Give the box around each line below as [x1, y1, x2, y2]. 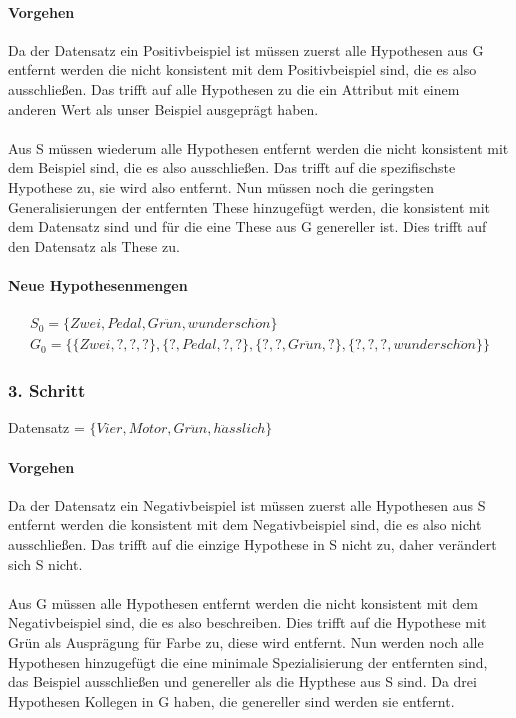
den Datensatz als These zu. [8, 235, 180, 256]
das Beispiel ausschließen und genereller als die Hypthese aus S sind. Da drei [8, 671, 477, 692]
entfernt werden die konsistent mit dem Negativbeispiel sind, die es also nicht [8, 514, 482, 535]
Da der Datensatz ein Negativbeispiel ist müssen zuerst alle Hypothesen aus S [8, 494, 486, 515]
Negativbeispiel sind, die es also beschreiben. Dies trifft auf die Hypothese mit [8, 612, 487, 633]
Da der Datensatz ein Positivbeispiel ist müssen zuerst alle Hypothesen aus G [8, 39, 484, 60]
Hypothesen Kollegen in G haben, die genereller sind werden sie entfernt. [8, 690, 455, 711]
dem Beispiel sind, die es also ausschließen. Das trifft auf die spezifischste [8, 157, 456, 178]
